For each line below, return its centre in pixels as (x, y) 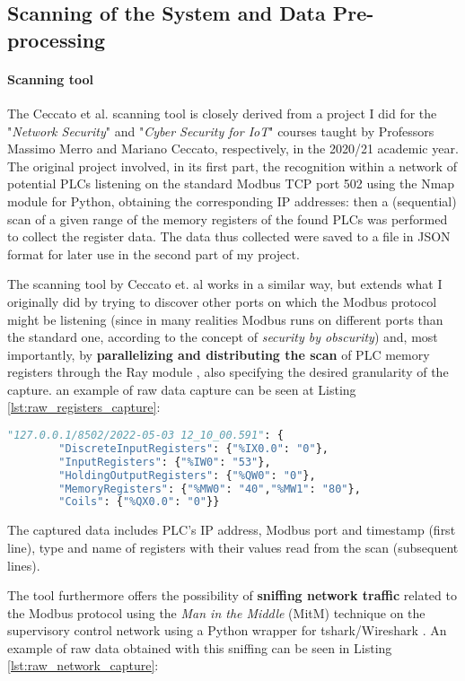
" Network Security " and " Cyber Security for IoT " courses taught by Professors (221, 131)
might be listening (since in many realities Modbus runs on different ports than (225, 319)
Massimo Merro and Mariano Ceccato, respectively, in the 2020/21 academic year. (233, 148)
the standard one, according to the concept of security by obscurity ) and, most (223, 337)
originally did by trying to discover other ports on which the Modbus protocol (222, 301)
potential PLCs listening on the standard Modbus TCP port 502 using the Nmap (231, 183)
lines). (24, 565)
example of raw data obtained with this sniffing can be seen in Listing (200, 647)
